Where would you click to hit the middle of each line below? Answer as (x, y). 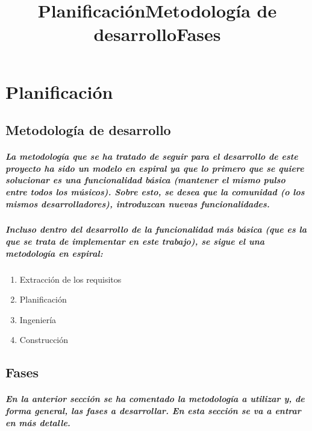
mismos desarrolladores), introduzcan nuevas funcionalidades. (138, 203)
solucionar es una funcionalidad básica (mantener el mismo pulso (145, 180)
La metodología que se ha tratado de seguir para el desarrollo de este (152, 156)
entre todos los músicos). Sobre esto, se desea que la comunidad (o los (155, 191)
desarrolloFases (157, 34)
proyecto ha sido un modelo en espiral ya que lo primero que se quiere (155, 168)
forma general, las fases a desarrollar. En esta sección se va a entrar (153, 410)
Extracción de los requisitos (70, 279)
